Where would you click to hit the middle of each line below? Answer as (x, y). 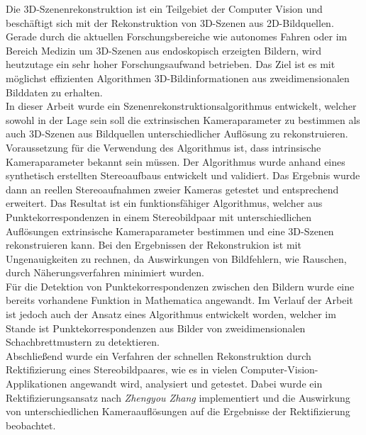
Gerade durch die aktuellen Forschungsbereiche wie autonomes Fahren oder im (177, 36)
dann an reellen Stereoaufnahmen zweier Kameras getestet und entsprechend (172, 189)
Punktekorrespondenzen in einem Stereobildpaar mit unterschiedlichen (159, 216)
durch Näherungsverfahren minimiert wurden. (105, 272)
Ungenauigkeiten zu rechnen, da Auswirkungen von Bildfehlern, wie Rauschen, (176, 258)
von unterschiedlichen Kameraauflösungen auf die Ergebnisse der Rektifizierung (178, 411)
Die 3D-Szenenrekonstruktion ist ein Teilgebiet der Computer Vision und (164, 9)
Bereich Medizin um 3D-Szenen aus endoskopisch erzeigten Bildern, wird (164, 50)
